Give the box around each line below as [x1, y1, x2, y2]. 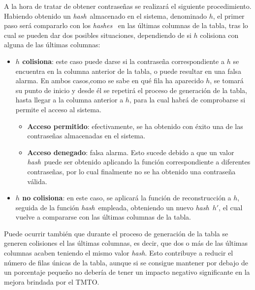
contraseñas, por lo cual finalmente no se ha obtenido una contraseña [27, 166, 236, 176]
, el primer [213, 10, 245, 21]
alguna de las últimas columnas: [4, 39, 100, 50]
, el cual [219, 202, 243, 212]
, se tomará [210, 75, 244, 86]
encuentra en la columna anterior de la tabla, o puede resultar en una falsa [15, 65, 241, 76]
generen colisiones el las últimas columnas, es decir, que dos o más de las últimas [4, 238, 248, 248]
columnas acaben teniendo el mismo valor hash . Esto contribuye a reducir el [4, 248, 233, 258]
